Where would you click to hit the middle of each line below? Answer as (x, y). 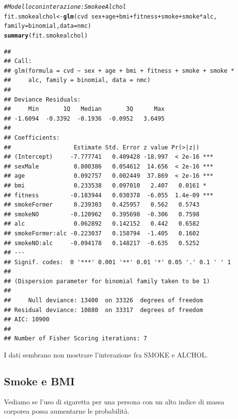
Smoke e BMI (40, 381)
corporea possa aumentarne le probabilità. (67, 411)
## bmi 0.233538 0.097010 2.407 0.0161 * (105, 185)
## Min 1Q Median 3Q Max (84, 109)
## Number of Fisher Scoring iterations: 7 (76, 339)
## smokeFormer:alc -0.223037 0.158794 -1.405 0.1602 (102, 233)
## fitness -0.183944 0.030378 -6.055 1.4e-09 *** (109, 195)
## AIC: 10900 (27, 320)
